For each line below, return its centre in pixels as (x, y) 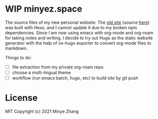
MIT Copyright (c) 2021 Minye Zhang (42, 111)
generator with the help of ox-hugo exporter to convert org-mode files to (78, 43)
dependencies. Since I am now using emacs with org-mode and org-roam (79, 33)
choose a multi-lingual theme (41, 72)
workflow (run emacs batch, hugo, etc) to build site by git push (75, 78)
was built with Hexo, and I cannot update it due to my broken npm (71, 27)
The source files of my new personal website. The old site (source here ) (77, 22)
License (21, 98)
